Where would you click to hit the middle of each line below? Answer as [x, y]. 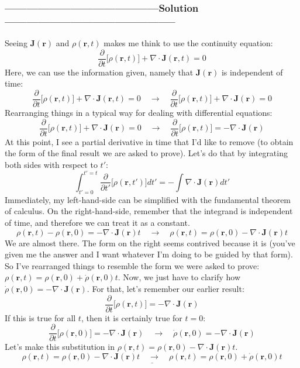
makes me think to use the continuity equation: [188, 43]
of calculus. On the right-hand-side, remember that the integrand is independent [149, 211]
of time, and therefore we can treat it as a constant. [97, 222]
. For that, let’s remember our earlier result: [165, 288]
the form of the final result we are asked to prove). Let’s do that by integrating [146, 153]
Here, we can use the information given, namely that [99, 72]
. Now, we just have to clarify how [179, 277]
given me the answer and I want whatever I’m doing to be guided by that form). [149, 254]
